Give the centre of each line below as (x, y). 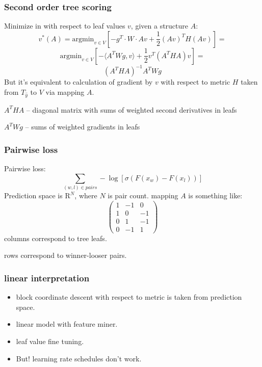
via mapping (65, 91)
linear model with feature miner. (67, 324)
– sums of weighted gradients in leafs (83, 127)
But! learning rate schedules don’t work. (79, 358)
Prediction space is (33, 195)
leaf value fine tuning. (50, 341)
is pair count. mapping (143, 195)
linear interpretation (47, 278)
